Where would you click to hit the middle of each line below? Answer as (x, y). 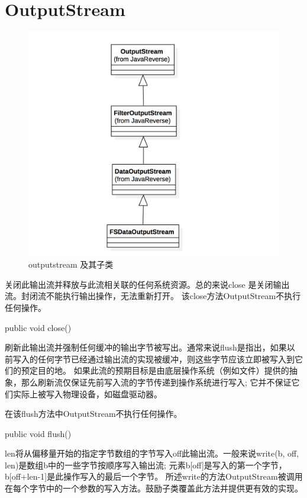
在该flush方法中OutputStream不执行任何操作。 (93, 414)
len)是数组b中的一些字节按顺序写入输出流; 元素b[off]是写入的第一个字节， (146, 465)
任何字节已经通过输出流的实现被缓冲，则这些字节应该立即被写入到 (166, 359)
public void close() (38, 327)
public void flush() (38, 433)
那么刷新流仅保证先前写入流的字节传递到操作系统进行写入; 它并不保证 (156, 382)
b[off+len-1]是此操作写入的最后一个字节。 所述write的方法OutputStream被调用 (154, 476)
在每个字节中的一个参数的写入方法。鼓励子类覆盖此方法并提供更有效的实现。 (154, 488)
